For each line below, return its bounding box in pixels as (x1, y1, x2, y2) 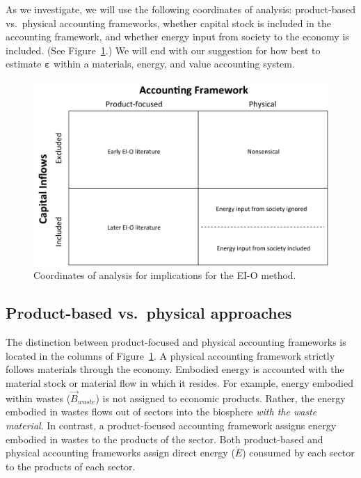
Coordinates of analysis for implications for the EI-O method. (33, 268, 296, 282)
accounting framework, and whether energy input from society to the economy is (6, 29, 349, 44)
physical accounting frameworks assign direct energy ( (6, 445, 235, 460)
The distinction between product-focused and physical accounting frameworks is (6, 335, 346, 349)
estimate (6, 56, 42, 71)
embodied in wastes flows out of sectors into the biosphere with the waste (6, 404, 317, 419)
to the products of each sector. (6, 459, 136, 473)
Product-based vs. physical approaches (6, 302, 292, 324)
